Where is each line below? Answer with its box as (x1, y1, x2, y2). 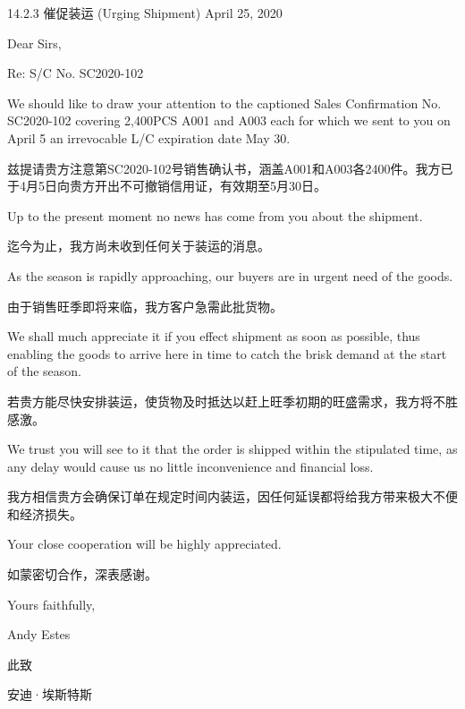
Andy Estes (7, 625, 71, 644)
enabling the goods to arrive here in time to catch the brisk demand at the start (7, 344, 447, 363)
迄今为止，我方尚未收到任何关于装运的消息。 (7, 236, 270, 255)
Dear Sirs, (7, 33, 62, 52)
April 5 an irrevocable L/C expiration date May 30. (7, 128, 291, 147)
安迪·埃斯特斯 (7, 685, 92, 704)
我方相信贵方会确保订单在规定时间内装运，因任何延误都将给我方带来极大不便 (7, 487, 458, 506)
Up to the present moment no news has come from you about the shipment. (7, 206, 423, 225)
